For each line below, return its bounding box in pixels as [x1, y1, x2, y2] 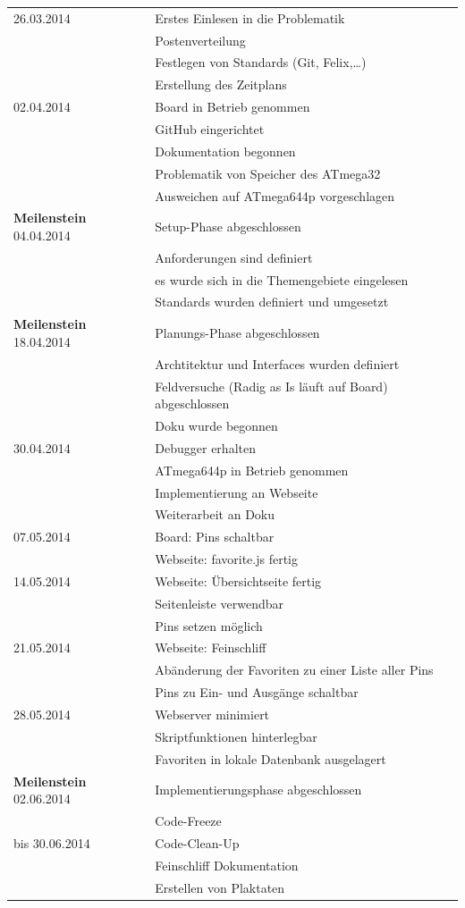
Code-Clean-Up [155, 833, 240, 852]
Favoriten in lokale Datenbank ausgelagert [155, 749, 386, 768]
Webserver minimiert [155, 705, 270, 723]
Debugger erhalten [155, 438, 256, 457]
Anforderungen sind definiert [155, 248, 313, 266]
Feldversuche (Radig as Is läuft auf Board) [155, 376, 388, 395]
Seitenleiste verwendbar [155, 593, 283, 612]
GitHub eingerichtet [155, 119, 265, 138]
